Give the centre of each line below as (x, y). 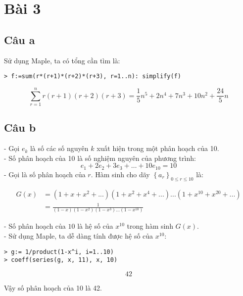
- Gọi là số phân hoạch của (45, 174)
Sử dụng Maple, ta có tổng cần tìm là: (62, 60)
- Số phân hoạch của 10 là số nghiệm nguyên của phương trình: (100, 158)
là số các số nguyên (59, 148)
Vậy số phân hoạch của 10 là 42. (53, 287)
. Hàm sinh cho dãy (120, 174)
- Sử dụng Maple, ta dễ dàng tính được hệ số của (79, 236)
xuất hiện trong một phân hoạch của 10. (158, 148)
